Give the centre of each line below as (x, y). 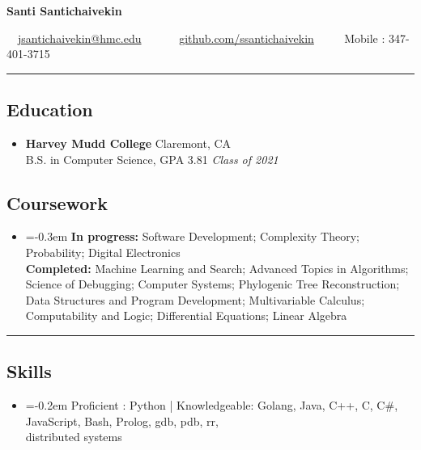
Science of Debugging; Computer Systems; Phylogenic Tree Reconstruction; (213, 284)
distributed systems (74, 437)
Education (50, 109)
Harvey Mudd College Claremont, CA (128, 143)
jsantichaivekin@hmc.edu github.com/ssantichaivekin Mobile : (202, 38)
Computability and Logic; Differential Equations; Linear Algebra (186, 315)
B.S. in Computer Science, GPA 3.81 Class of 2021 (152, 159)
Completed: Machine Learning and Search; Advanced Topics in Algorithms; (217, 268)
